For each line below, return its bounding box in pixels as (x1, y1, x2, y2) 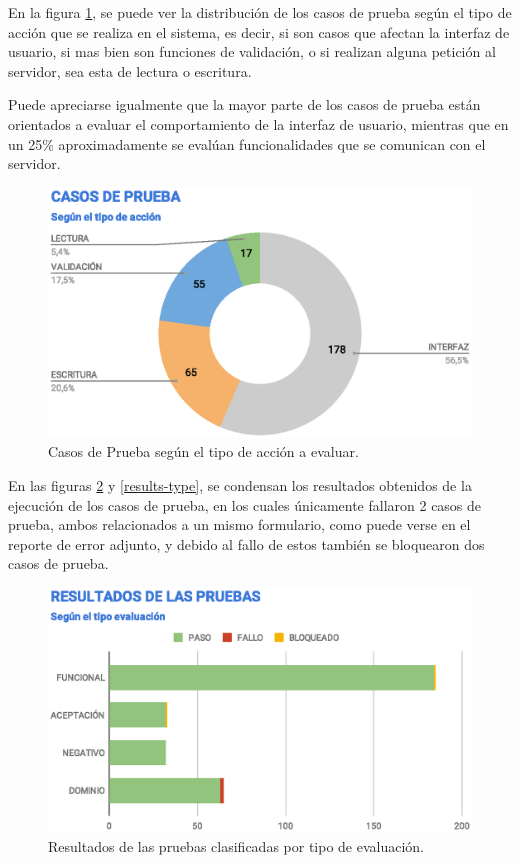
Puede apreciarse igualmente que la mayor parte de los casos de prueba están (8, 94, 481, 115)
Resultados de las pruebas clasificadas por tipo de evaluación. (48, 835, 425, 856)
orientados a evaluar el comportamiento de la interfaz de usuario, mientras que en (8, 113, 509, 134)
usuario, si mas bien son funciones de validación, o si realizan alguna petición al (8, 41, 496, 62)
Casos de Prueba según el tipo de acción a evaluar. (48, 441, 359, 462)
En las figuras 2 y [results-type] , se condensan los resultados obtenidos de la (8, 475, 472, 496)
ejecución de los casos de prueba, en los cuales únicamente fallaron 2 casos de (8, 494, 482, 515)
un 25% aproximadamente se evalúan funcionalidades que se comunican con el (8, 133, 486, 154)
